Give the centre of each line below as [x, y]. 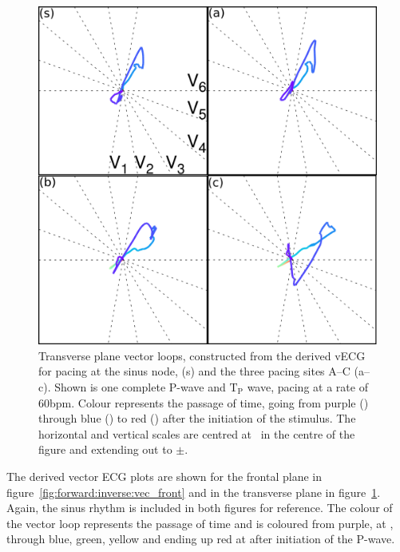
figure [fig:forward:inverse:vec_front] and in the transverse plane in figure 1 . [194, 492]
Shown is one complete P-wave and [140, 386]
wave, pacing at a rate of [307, 386]
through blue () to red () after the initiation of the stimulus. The [197, 418]
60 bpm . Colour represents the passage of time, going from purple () [204, 402]
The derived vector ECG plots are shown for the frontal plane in [164, 476]
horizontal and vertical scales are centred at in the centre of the [197, 433]
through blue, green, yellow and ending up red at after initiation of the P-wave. [201, 539]
